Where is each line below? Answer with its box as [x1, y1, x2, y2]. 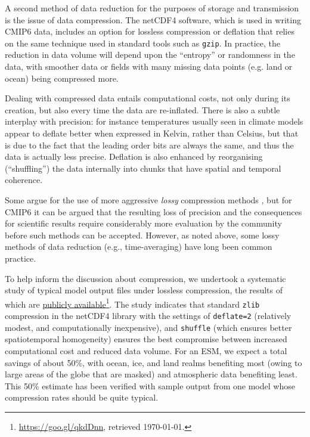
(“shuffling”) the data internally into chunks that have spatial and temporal [5, 162, 281, 174]
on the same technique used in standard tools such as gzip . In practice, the [5, 36, 280, 49]
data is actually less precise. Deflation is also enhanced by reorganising [5, 150, 263, 163]
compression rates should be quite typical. [5, 391, 159, 404]
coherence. [5, 173, 43, 186]
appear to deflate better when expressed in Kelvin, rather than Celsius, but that [5, 127, 299, 139]
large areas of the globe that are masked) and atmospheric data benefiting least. [5, 368, 297, 380]
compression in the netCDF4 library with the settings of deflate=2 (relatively [5, 309, 292, 322]
